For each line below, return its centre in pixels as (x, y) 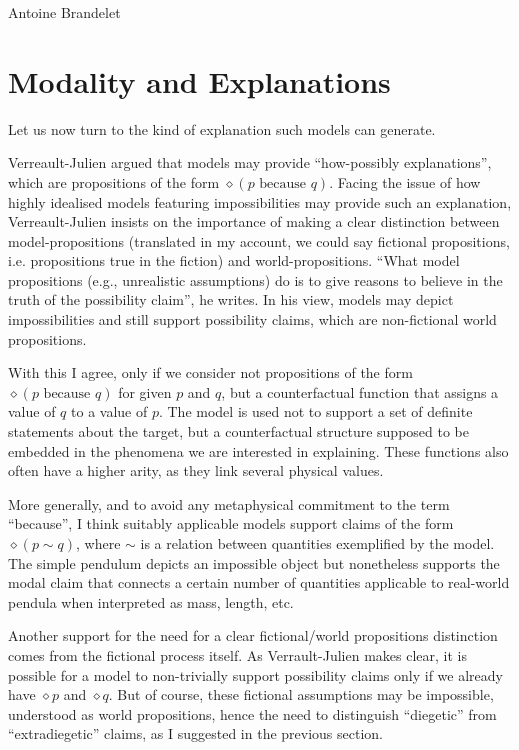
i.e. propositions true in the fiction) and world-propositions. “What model (234, 260)
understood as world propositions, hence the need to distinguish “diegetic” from (252, 713)
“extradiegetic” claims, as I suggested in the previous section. (195, 733)
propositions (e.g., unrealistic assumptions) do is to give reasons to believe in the (255, 279)
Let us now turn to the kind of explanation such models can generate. (222, 128)
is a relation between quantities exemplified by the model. (317, 543)
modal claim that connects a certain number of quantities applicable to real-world (259, 582)
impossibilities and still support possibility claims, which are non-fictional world (252, 319)
